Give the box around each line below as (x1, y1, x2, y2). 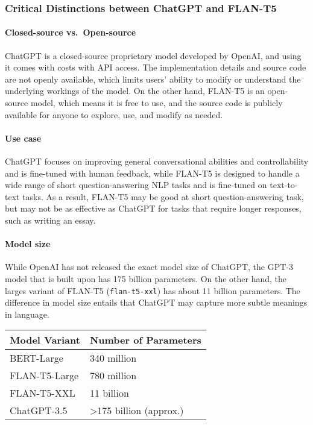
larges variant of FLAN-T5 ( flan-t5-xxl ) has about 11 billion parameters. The (5, 284, 300, 297)
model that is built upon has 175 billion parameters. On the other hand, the (5, 272, 287, 285)
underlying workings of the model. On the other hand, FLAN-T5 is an (5, 84, 265, 97)
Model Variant (10, 333, 80, 347)
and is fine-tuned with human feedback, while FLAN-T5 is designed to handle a (5, 166, 300, 179)
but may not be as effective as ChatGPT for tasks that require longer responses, (5, 202, 302, 215)
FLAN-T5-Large (10, 368, 79, 383)
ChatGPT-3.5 (10, 403, 68, 418)
